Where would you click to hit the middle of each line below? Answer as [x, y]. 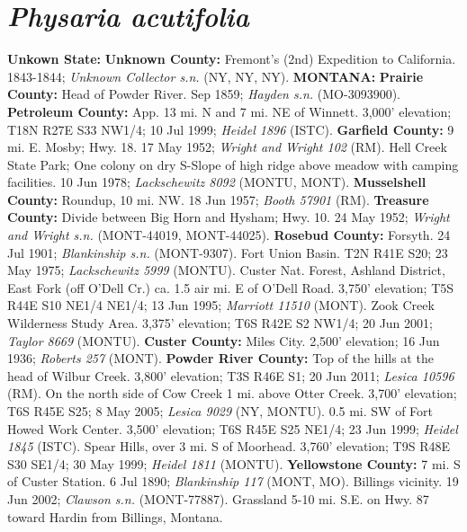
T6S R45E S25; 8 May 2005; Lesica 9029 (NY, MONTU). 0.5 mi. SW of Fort [220, 411]
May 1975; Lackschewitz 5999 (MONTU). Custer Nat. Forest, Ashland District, [226, 270]
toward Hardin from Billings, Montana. [115, 516]
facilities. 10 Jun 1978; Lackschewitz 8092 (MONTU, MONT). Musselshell [217, 182]
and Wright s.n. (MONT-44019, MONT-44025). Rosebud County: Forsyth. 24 [229, 235]
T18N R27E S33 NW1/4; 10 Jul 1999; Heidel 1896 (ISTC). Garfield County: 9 [231, 129]
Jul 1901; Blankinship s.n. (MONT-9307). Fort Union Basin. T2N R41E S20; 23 [228, 252]
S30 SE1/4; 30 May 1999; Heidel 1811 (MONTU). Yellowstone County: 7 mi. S [234, 463]
